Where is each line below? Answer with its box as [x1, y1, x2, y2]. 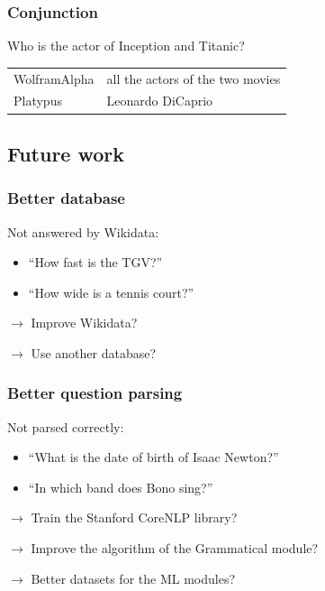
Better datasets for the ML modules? [31, 568, 236, 587]
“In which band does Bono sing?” [28, 477, 213, 496]
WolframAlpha [14, 69, 95, 88]
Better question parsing [7, 382, 183, 404]
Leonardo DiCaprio [106, 91, 213, 110]
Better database [7, 187, 125, 209]
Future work [7, 139, 125, 167]
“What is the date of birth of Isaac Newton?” [28, 448, 279, 466]
